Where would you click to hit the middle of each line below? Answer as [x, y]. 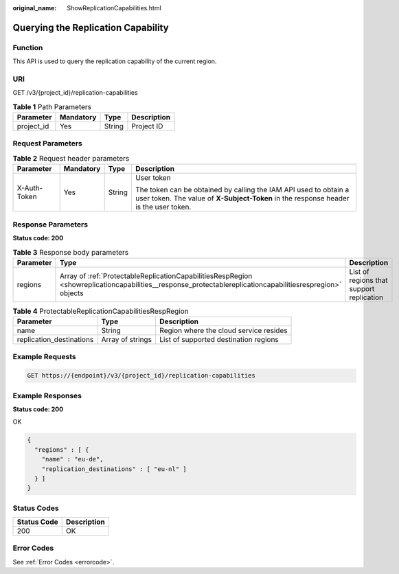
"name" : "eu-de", [72, 459]
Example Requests [44, 357]
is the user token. [163, 207]
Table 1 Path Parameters [52, 106]
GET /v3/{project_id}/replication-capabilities [75, 93]
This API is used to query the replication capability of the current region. [115, 61]
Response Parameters [50, 225]
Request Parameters [47, 143]
